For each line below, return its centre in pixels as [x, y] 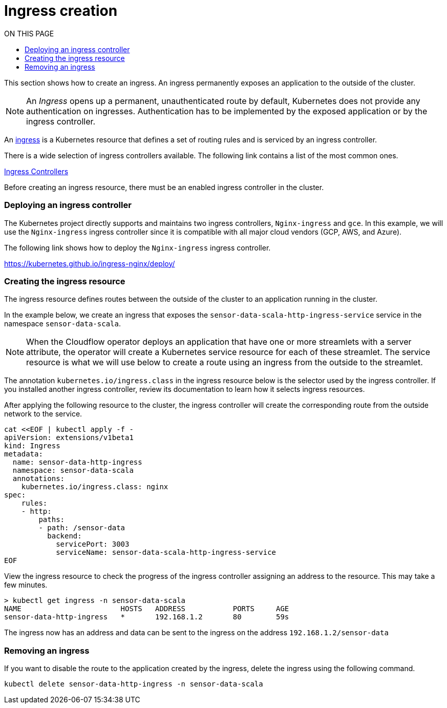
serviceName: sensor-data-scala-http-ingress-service [166, 553]
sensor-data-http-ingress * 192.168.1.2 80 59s [147, 617]
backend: [65, 536]
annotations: [39, 479]
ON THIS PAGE [29, 33]
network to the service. [43, 414]
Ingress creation [61, 11]
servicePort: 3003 [93, 544]
